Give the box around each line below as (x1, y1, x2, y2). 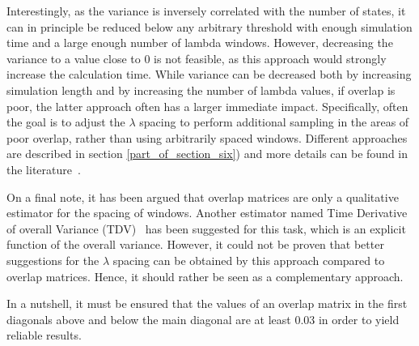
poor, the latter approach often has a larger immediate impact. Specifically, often (6, 97, 408, 114)
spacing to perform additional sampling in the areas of (139, 113, 409, 130)
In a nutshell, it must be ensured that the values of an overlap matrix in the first (6, 295, 408, 312)
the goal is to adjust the (6, 113, 125, 130)
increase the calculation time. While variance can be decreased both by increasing (6, 66, 412, 83)
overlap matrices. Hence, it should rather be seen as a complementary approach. (6, 267, 404, 284)
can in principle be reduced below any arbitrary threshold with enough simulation (6, 18, 413, 35)
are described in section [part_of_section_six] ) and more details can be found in (6, 145, 408, 162)
